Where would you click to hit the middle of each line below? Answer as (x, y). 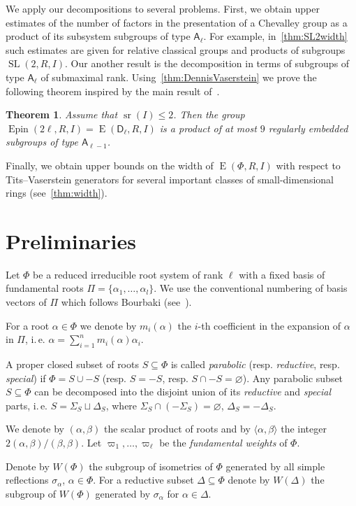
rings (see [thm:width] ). (57, 193)
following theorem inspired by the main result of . (113, 91)
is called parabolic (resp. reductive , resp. (255, 364)
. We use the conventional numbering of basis (251, 288)
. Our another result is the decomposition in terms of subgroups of (207, 63)
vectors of (26, 302)
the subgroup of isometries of (151, 466)
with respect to (308, 165)
